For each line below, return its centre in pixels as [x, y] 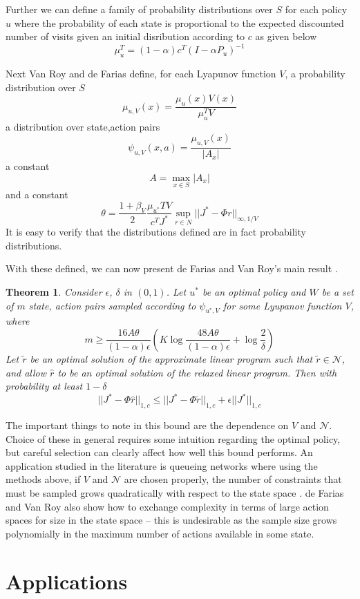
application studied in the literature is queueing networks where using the [162, 465]
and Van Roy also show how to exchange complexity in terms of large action [167, 506]
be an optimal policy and [254, 291]
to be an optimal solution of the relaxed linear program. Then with [197, 372]
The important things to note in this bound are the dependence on [147, 425]
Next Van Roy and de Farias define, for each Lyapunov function [141, 74]
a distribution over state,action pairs [83, 126]
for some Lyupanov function [283, 305]
